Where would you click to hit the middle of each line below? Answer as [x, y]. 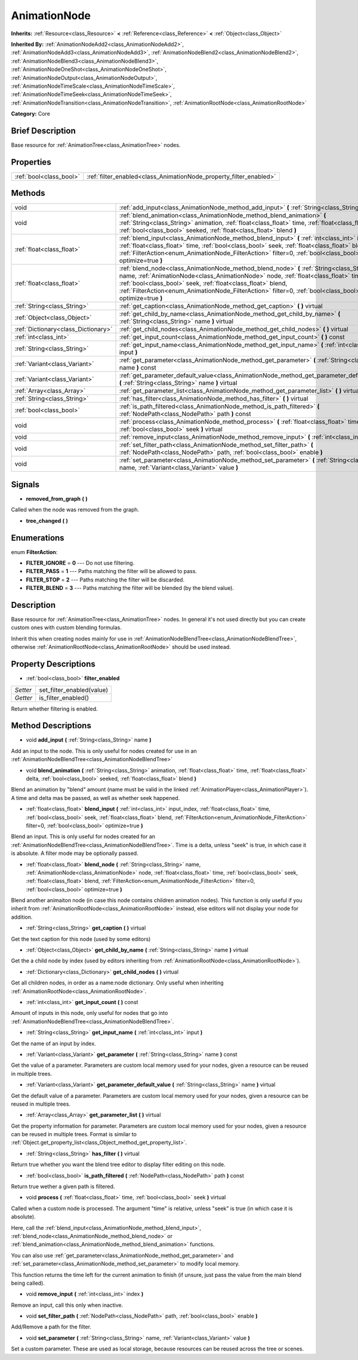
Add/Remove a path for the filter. [51, 1327]
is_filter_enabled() [64, 697]
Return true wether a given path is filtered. [63, 1187]
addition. [22, 917]
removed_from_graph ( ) [57, 499]
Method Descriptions [51, 726]
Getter [24, 697]
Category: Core [31, 114]
